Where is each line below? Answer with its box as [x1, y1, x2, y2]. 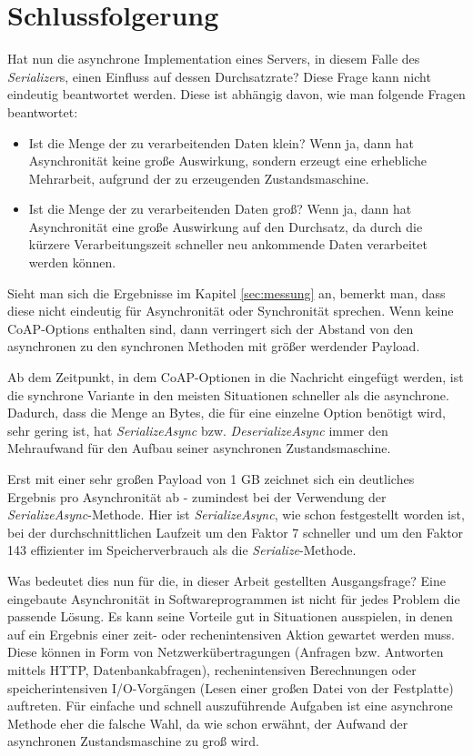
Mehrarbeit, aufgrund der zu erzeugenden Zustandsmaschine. [28, 168, 369, 187]
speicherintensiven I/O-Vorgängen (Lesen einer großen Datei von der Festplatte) [7, 678, 454, 697]
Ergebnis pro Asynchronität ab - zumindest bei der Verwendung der [7, 487, 387, 506]
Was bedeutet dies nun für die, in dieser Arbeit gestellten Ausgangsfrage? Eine [7, 570, 446, 590]
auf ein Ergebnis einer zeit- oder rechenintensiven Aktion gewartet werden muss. [7, 624, 455, 643]
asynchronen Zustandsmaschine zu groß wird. [7, 731, 259, 751]
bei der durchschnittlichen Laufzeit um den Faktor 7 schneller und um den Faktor [7, 522, 464, 541]
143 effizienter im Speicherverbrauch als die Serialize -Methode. [7, 540, 357, 559]
